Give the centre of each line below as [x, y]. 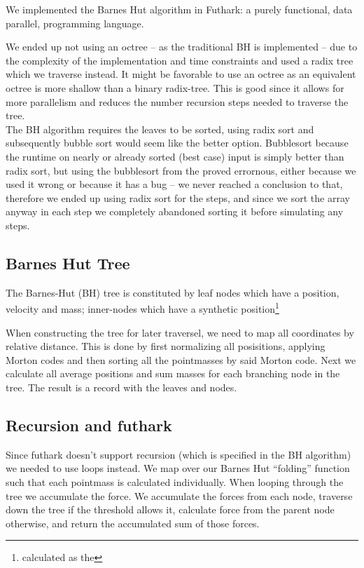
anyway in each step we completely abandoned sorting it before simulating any [175, 211]
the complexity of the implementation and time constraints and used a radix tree [180, 60]
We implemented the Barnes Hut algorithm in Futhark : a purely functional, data [179, 9]
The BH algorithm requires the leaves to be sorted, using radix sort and [160, 129]
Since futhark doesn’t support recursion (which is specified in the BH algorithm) [178, 454]
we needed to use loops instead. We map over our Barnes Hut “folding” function [178, 468]
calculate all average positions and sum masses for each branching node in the [173, 373]
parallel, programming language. [75, 23]
